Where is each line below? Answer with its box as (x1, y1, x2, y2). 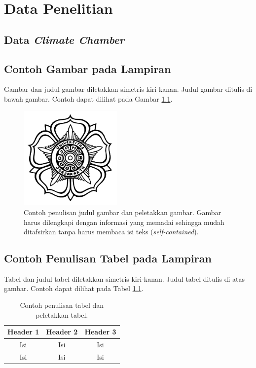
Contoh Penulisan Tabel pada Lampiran (4, 251, 212, 266)
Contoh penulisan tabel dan (20, 300, 104, 310)
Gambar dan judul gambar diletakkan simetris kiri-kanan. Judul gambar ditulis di (4, 84, 253, 94)
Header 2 (46, 327, 78, 337)
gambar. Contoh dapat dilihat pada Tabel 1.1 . (4, 283, 144, 294)
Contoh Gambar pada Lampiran (4, 61, 171, 76)
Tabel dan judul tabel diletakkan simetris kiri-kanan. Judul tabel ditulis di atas (4, 273, 245, 284)
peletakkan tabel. (36, 309, 88, 320)
